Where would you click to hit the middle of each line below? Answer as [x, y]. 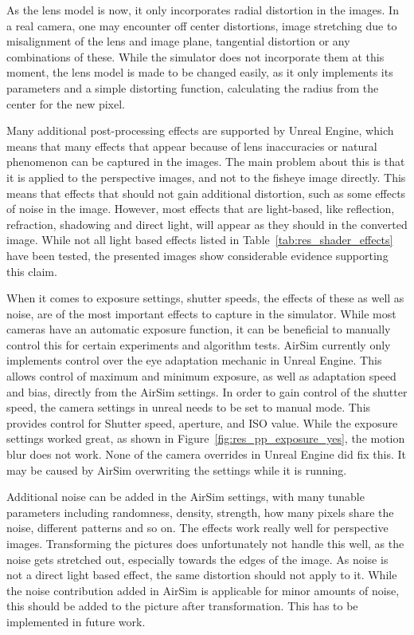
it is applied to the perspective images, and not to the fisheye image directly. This [206, 177]
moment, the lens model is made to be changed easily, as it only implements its [200, 72]
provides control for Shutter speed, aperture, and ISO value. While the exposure [202, 422]
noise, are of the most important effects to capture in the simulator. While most [201, 313]
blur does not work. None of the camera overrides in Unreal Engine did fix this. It [206, 454]
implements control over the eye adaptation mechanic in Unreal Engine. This [194, 360]
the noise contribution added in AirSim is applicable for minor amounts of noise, [203, 590]
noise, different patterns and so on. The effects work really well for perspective [197, 528]
